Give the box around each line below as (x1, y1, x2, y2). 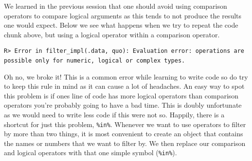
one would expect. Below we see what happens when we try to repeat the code (4, 20, 238, 30)
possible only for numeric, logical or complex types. (4, 57, 185, 64)
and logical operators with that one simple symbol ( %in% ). (4, 147, 177, 158)
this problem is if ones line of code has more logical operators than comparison (4, 90, 239, 100)
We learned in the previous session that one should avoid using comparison (4, 1, 227, 11)
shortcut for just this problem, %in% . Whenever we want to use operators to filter (4, 119, 246, 129)
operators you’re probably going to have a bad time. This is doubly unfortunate (4, 100, 242, 110)
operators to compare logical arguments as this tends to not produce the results (4, 10, 242, 20)
